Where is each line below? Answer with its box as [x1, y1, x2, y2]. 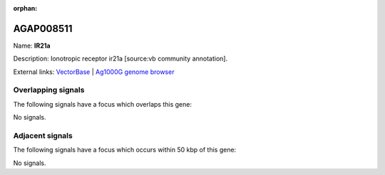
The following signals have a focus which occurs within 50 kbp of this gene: [13, 146, 237, 154]
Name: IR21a [13, 41, 51, 50]
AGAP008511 [13, 22, 73, 35]
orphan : [13, 4, 38, 12]
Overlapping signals [13, 85, 85, 95]
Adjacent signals [13, 130, 73, 140]
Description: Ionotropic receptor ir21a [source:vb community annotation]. [13, 54, 228, 63]
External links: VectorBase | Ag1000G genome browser [13, 68, 175, 76]
